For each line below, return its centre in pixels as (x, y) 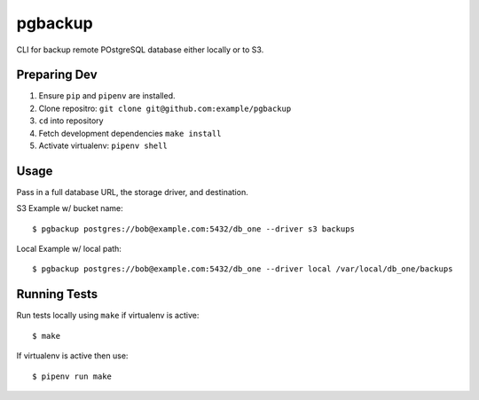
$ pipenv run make (72, 376)
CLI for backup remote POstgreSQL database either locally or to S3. (140, 50)
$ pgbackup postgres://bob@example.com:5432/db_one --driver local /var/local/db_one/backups (243, 269)
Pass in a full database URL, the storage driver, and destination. (132, 192)
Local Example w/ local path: (69, 249)
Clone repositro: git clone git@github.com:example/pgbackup (165, 108)
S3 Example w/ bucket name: (70, 208)
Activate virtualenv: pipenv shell (103, 145)
